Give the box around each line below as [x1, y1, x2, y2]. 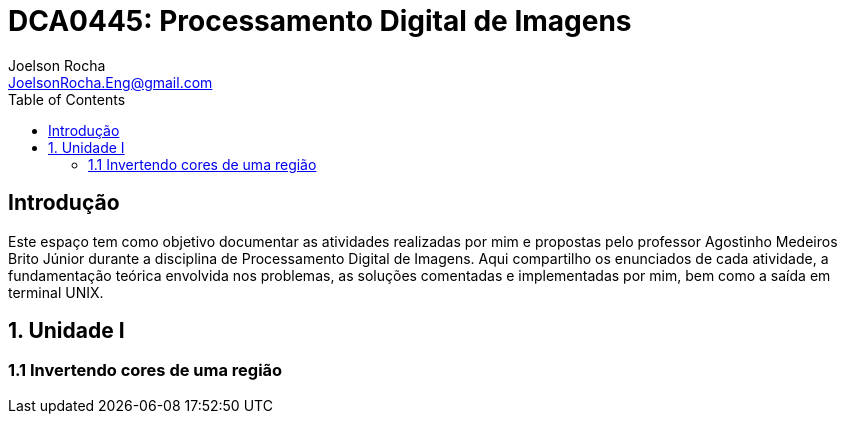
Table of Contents [8, 90, 126, 108]
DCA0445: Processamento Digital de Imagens [8, 4, 632, 38]
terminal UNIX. [8, 283, 104, 301]
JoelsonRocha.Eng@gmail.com [8, 73, 213, 91]
